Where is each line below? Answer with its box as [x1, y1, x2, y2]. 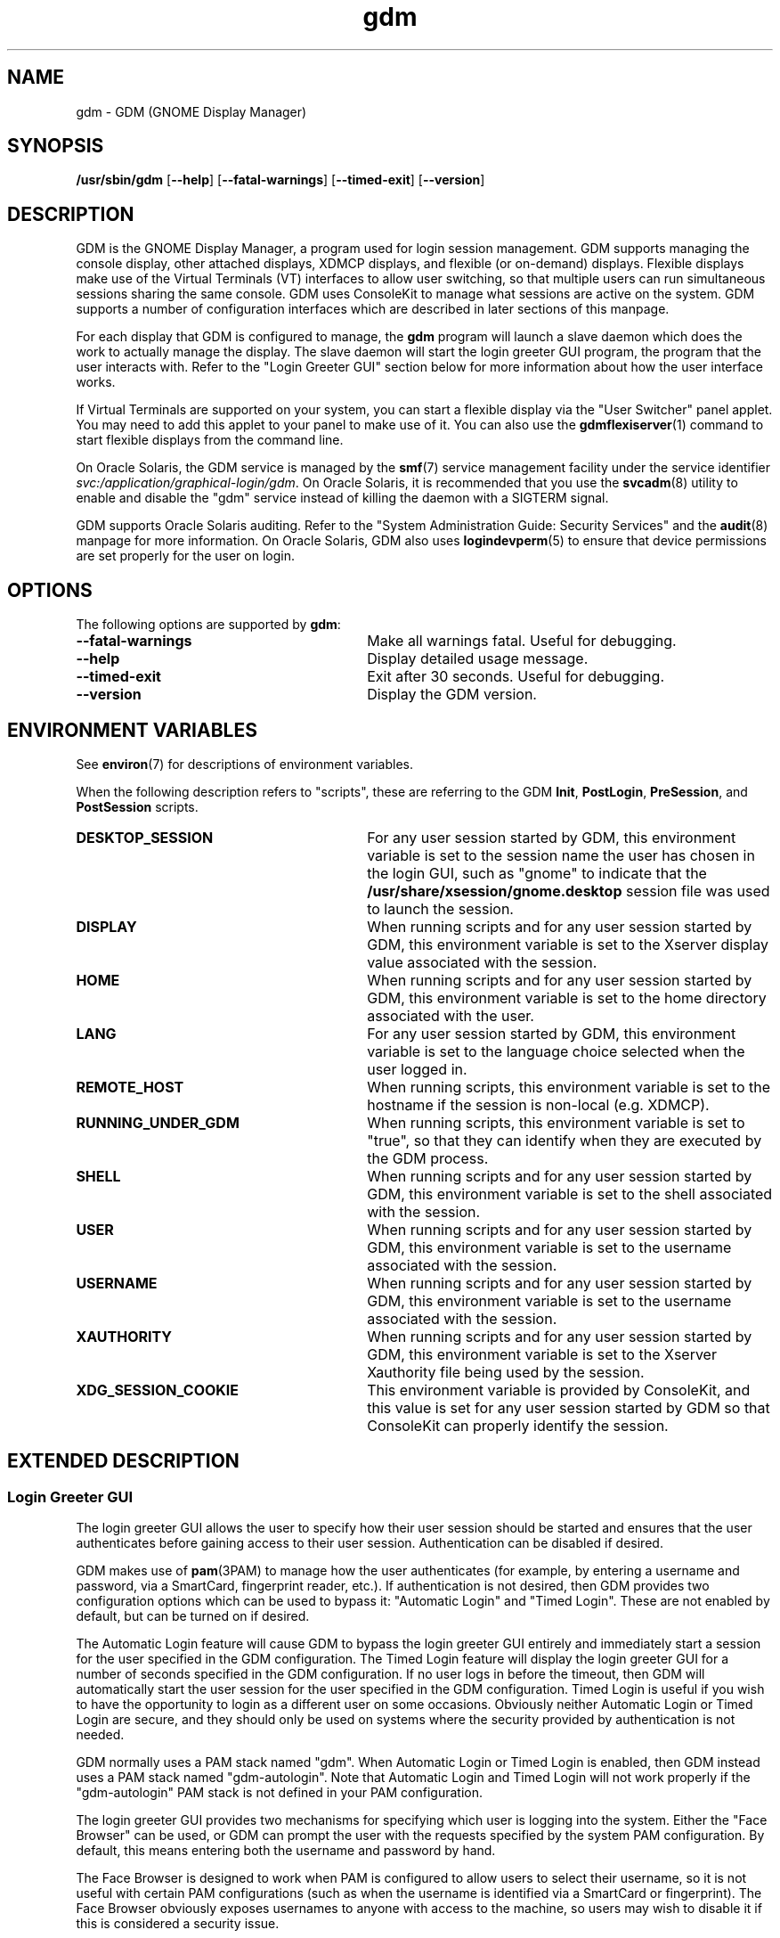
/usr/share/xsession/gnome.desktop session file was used [367, 881, 770, 900]
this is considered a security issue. [76, 1916, 280, 1932]
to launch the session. [367, 899, 514, 918]
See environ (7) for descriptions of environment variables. [76, 756, 414, 772]
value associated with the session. [367, 953, 597, 971]
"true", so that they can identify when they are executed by [367, 1131, 762, 1149]
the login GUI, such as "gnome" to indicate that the [367, 863, 707, 882]
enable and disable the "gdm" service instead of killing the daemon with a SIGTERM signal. [76, 490, 609, 506]
